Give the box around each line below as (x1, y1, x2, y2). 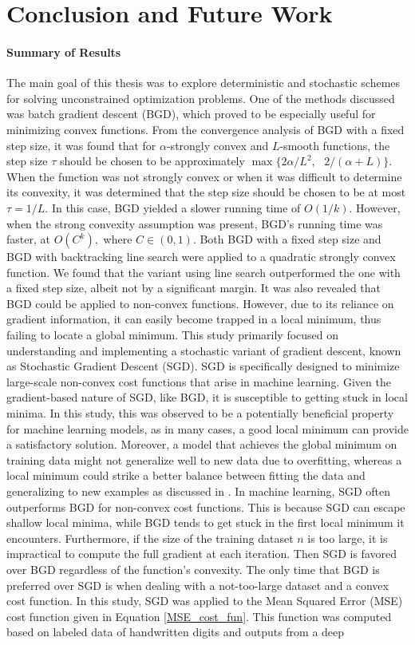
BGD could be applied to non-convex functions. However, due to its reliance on (6, 295, 394, 311)
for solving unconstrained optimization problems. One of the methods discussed (6, 89, 395, 106)
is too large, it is (307, 529, 388, 546)
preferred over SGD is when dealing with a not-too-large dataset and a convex (6, 576, 389, 593)
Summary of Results (6, 43, 121, 60)
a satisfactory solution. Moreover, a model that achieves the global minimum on (6, 436, 397, 453)
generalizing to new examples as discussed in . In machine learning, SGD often (6, 483, 391, 500)
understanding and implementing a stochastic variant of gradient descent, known (6, 342, 401, 358)
